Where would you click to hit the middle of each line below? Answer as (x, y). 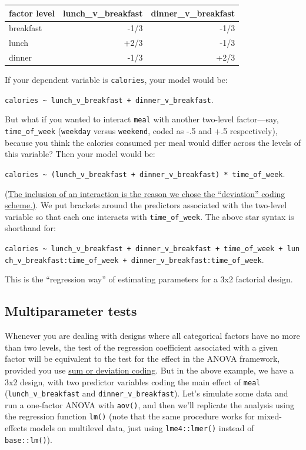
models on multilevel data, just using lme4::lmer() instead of (142, 428)
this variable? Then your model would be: (80, 154)
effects (16, 428)
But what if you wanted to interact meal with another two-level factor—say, (142, 119)
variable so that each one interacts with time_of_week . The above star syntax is (149, 216)
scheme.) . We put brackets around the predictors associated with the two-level (146, 205)
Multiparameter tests (71, 311)
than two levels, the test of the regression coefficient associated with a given (142, 347)
